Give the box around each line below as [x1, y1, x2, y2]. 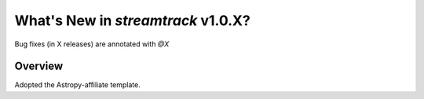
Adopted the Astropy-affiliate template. [14, 80, 141, 90]
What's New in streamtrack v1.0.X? [14, 12, 250, 29]
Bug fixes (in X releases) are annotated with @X [14, 39, 170, 49]
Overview [14, 60, 64, 73]
